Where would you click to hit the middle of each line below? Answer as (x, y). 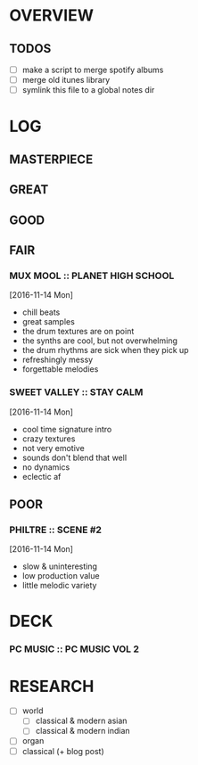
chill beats (41, 312)
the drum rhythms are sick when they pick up (105, 350)
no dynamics (46, 467)
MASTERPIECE (51, 159)
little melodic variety (59, 586)
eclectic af (41, 476)
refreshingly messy (58, 360)
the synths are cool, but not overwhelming (100, 341)
